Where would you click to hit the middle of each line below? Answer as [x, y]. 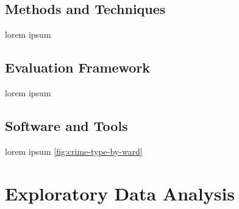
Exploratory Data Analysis [120, 193]
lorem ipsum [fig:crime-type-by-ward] [74, 151]
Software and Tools [66, 125]
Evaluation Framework [78, 67]
